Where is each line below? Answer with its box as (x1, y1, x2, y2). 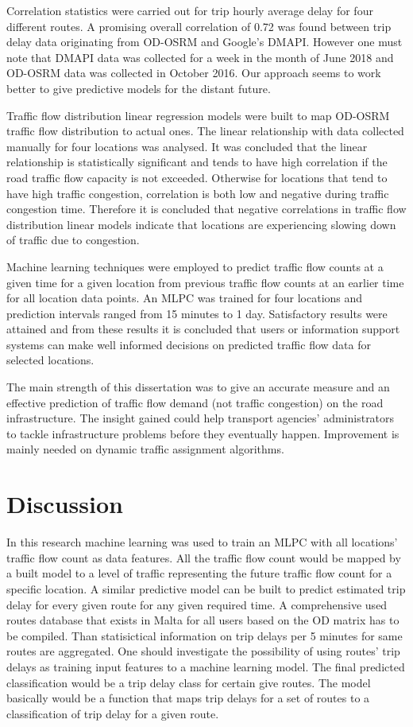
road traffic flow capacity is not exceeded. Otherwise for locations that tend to (6, 169, 388, 185)
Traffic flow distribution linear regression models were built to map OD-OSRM (6, 107, 390, 123)
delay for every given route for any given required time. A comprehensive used (6, 596, 388, 612)
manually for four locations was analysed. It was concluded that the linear (6, 138, 368, 154)
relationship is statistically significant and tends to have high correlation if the (6, 154, 388, 170)
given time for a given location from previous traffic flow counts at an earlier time (6, 274, 404, 290)
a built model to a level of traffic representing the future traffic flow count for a (6, 565, 392, 581)
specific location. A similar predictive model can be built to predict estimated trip (6, 580, 406, 597)
